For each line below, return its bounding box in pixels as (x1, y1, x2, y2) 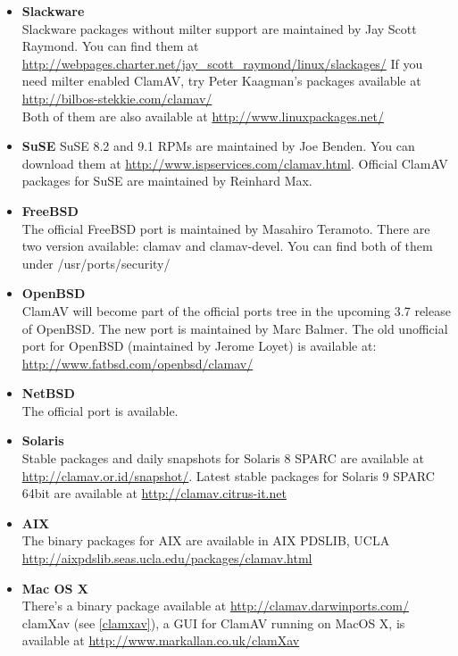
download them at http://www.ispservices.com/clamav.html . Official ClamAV (21, 154, 448, 172)
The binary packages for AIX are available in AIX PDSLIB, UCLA (21, 531, 390, 550)
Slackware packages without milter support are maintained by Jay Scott (21, 19, 417, 37)
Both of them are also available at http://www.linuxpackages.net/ (21, 106, 385, 125)
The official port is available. (21, 401, 179, 419)
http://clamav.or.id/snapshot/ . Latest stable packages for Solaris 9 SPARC (21, 466, 435, 485)
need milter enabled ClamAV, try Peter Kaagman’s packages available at (21, 71, 421, 90)
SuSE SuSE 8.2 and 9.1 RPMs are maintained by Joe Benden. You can (21, 137, 415, 155)
